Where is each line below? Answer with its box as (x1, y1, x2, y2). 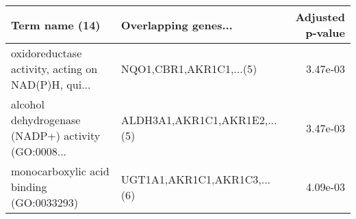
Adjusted (295, 9, 345, 25)
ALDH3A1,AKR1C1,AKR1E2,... (120, 112, 277, 128)
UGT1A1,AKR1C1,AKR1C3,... (120, 171, 271, 187)
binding (11, 179, 47, 194)
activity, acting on (11, 61, 98, 76)
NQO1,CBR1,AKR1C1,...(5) (120, 61, 257, 76)
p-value (305, 25, 345, 40)
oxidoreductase (11, 45, 82, 61)
